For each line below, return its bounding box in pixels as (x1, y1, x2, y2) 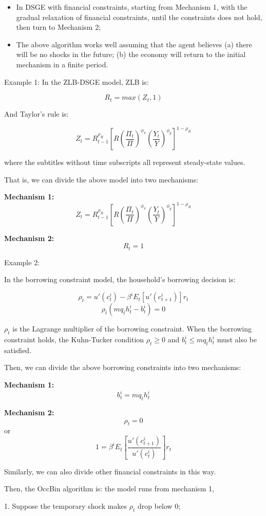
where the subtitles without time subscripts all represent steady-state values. (4, 157, 245, 168)
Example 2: (4, 256, 40, 267)
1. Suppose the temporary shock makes (4, 500, 127, 511)
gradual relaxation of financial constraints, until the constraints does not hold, (16, 11, 262, 22)
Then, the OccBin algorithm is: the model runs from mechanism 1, (4, 483, 214, 494)
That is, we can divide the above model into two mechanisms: (4, 174, 198, 185)
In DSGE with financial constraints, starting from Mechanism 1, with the (16, 2, 248, 12)
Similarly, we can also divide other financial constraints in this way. (4, 466, 216, 476)
